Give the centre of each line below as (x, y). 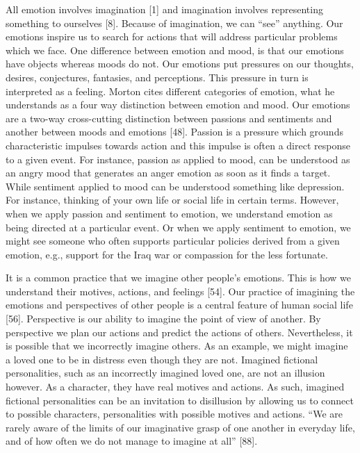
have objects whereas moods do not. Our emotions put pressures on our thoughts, (180, 64)
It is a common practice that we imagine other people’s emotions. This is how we (178, 278)
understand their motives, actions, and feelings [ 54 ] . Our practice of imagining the (180, 291)
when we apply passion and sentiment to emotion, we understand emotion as (169, 213)
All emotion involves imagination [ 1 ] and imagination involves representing (164, 9)
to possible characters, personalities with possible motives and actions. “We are (174, 414)
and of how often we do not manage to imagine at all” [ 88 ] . (132, 441)
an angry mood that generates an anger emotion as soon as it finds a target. (168, 173)
